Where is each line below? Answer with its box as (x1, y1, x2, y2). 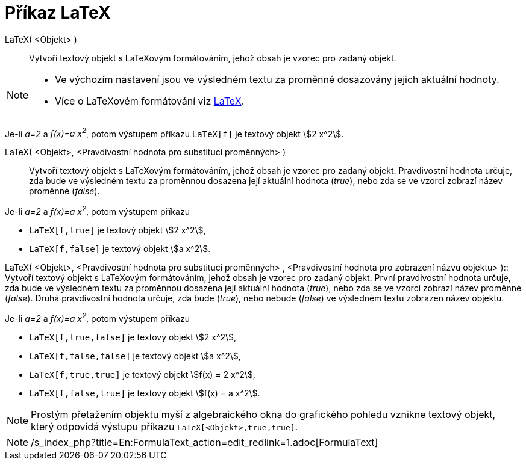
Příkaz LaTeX (5, 2, 111, 23)
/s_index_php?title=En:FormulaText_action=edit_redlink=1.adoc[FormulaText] (31, 436, 378, 448)
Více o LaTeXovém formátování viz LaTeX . (55, 94, 245, 107)
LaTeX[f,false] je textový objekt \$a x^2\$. (29, 244, 211, 254)
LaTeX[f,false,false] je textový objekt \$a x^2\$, (29, 350, 241, 361)
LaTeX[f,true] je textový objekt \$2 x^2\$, (29, 225, 206, 236)
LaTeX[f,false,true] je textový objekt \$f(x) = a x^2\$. (29, 387, 260, 398)
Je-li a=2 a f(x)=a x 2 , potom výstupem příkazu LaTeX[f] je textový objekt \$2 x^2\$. (5, 126, 344, 139)
